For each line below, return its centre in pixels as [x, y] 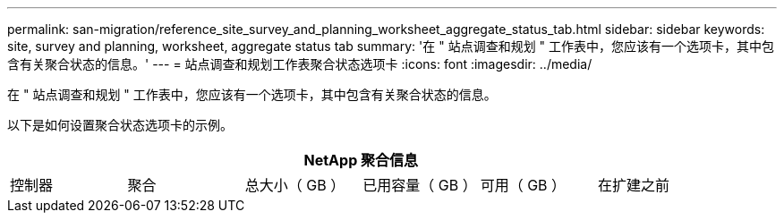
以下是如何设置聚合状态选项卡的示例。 [120, 125]
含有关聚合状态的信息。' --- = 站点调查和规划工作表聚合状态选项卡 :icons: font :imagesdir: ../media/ [300, 64]
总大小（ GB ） [295, 185]
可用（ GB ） [523, 185]
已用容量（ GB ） [420, 185]
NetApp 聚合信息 [361, 160]
